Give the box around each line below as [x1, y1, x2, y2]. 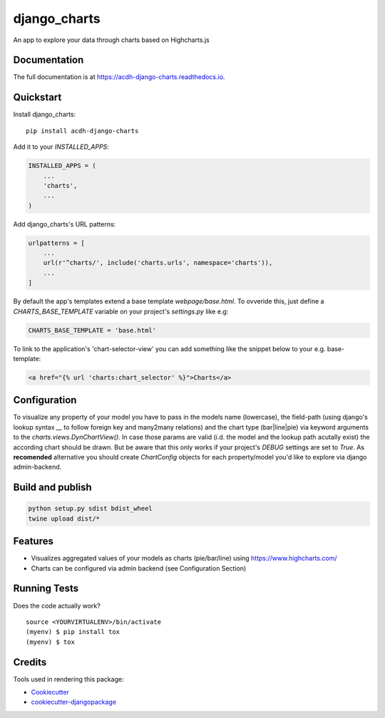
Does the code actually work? [13, 601, 101, 610]
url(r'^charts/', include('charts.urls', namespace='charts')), [43, 259, 273, 267]
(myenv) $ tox [26, 638, 75, 646]
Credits [13, 656, 47, 668]
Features [13, 535, 53, 548]
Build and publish [13, 482, 92, 494]
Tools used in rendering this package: [13, 675, 124, 683]
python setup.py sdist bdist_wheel [28, 504, 153, 513]
